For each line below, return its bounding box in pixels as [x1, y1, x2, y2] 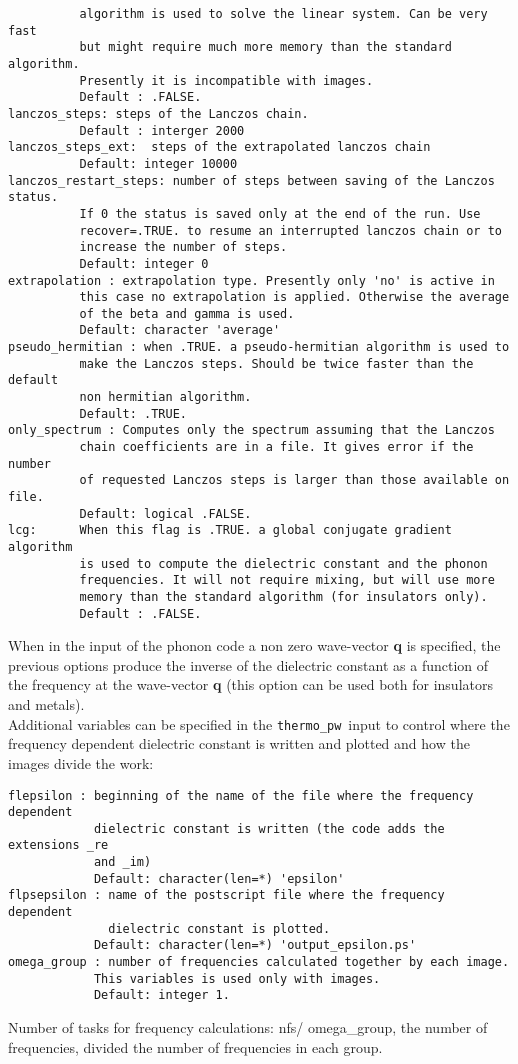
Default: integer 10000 [79, 156, 238, 171]
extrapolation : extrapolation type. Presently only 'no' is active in [8, 273, 495, 288]
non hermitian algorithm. [79, 390, 252, 405]
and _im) [93, 855, 152, 870]
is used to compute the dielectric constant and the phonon [79, 556, 488, 571]
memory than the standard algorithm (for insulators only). [79, 589, 488, 604]
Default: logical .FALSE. [79, 506, 252, 521]
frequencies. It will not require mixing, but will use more [79, 573, 495, 588]
